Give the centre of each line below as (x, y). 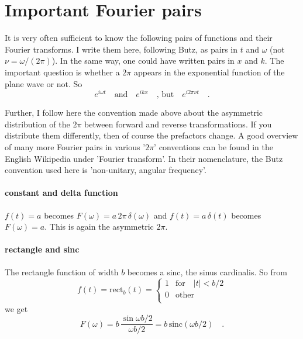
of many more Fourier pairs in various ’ (75, 146)
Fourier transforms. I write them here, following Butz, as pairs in (121, 49)
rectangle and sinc (42, 249)
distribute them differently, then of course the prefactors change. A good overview (151, 135)
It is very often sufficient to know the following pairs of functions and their (139, 38)
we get (16, 308)
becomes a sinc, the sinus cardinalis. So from (207, 271)
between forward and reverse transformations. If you (178, 124)
